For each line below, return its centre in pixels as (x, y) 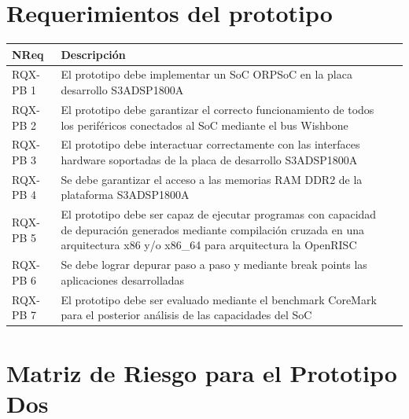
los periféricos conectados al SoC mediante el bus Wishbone (204, 125)
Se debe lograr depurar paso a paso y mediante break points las (214, 265)
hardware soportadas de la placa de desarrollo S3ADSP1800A (209, 159)
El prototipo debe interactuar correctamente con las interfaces (210, 144)
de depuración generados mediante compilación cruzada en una (213, 229)
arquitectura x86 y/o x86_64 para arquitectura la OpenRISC (209, 245)
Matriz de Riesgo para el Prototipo (202, 372)
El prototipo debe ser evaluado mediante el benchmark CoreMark (219, 299)
